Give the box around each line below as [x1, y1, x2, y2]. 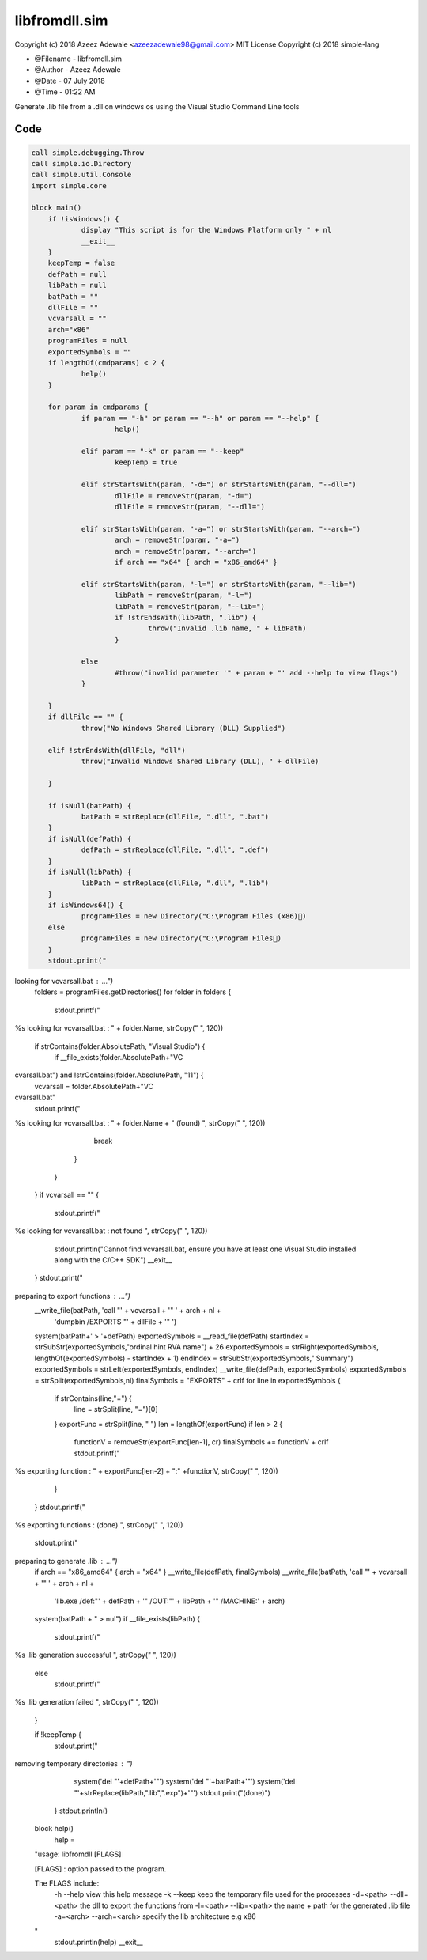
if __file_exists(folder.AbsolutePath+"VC [54, 1052, 183, 1061]
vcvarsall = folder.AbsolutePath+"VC [34, 1081, 154, 1091]
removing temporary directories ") [14, 1758, 133, 1768]
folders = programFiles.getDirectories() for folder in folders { [34, 987, 232, 997]
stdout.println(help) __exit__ [54, 1938, 143, 1947]
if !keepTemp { [34, 1730, 82, 1739]
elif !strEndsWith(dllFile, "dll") [47, 746, 186, 755]
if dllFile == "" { [47, 713, 124, 721]
